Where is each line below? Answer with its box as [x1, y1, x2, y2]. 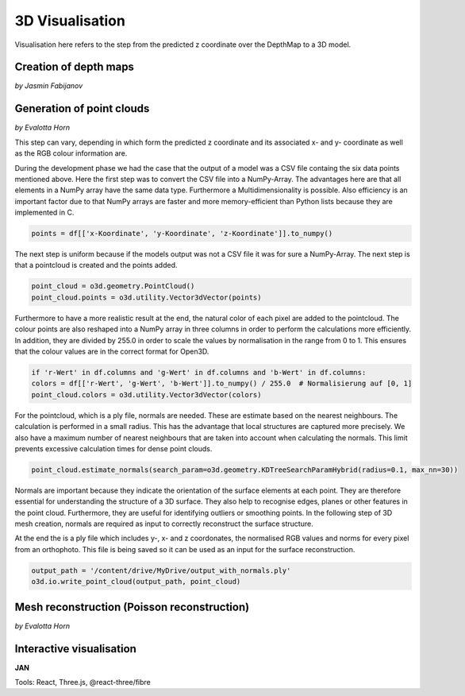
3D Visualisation [14, 12, 126, 29]
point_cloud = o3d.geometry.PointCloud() [31, 282, 195, 291]
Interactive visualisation [14, 642, 136, 655]
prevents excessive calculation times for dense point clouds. [14, 443, 213, 453]
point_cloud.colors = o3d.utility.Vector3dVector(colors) [31, 390, 262, 399]
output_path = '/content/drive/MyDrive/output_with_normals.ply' [31, 566, 291, 575]
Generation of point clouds [14, 102, 150, 115]
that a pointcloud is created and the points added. [14, 261, 178, 270]
